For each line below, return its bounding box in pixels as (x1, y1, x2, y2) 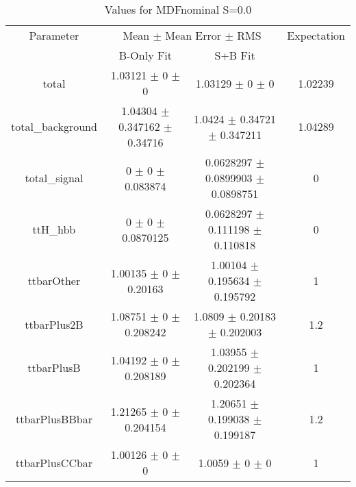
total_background (11, 118, 97, 134)
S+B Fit (214, 47, 255, 63)
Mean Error (165, 27, 222, 43)
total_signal (25, 170, 84, 186)
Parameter (29, 27, 79, 43)
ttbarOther (27, 273, 81, 288)
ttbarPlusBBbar (15, 411, 92, 427)
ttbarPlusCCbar (15, 454, 93, 471)
